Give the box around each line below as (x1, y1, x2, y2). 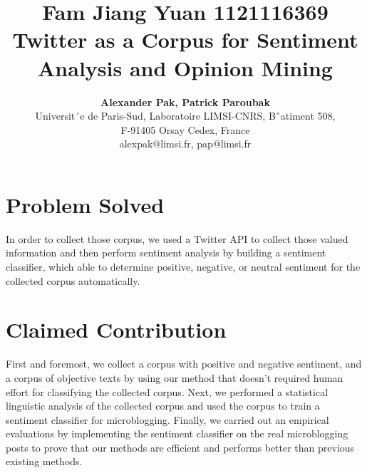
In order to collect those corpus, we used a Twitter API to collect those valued (6, 231, 348, 246)
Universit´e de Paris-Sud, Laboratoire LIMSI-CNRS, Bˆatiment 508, (35, 108, 336, 123)
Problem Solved (6, 189, 165, 219)
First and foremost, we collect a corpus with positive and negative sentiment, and (6, 356, 362, 371)
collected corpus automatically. (6, 273, 140, 288)
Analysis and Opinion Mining (38, 53, 333, 82)
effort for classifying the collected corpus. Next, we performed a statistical (6, 384, 329, 399)
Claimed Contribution (6, 315, 227, 344)
